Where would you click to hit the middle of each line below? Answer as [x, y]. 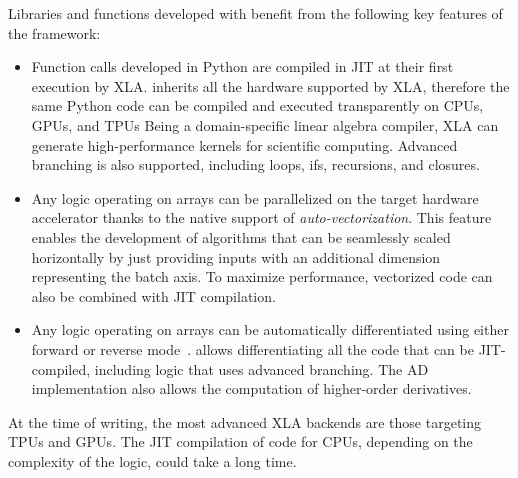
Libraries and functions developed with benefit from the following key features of [255, 13]
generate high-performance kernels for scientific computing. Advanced [244, 144]
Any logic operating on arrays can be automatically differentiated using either [270, 329]
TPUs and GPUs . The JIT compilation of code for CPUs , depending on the [240, 441]
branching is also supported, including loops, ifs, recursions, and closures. [255, 164]
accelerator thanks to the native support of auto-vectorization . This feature [261, 217]
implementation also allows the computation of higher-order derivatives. [251, 388]
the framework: [54, 32]
